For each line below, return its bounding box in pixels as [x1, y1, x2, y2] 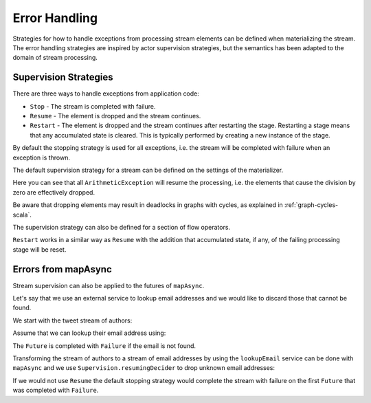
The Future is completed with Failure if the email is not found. [12, 341, 196, 350]
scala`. [12, 210, 32, 219]
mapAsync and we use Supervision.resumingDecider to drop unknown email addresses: [12, 364, 275, 372]
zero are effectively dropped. [12, 188, 95, 196]
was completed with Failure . [12, 386, 99, 395]
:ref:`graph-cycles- [284, 201, 339, 209]
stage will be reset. [12, 245, 67, 254]
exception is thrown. [12, 153, 70, 162]
